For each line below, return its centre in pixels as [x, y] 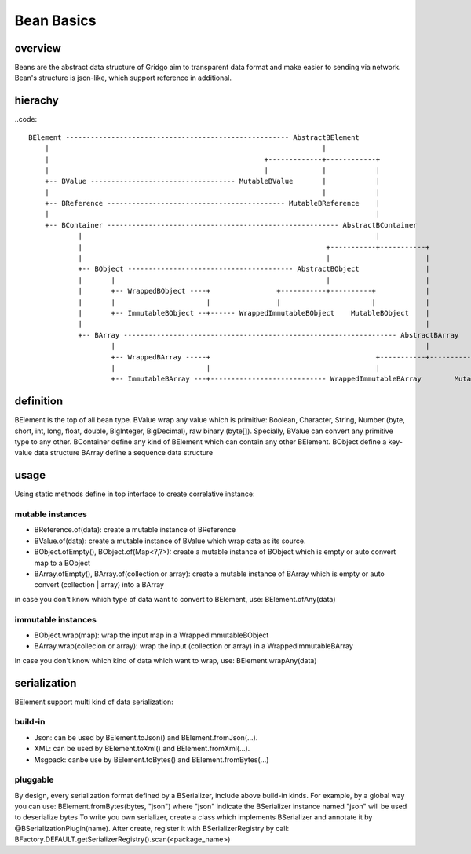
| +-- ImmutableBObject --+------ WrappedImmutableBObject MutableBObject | [254, 313]
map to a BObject [62, 563]
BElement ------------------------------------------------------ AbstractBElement [194, 137]
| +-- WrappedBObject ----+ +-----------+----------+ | [254, 291]
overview [38, 48]
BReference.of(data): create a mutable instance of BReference [135, 530]
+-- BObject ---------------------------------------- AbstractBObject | [254, 269]
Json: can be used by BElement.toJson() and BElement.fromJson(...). [146, 737]
